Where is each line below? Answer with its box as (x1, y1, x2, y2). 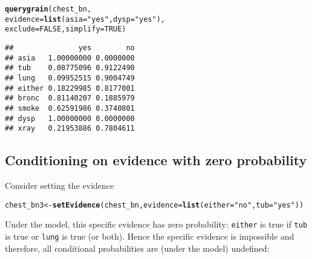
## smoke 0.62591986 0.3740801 (5, 103, 135, 113)
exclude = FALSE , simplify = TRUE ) (5, 25, 126, 34)
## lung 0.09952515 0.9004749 (5, 73, 135, 82)
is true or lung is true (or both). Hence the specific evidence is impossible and (5, 229, 294, 242)
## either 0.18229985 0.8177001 (5, 84, 135, 93)
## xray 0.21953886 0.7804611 (5, 124, 135, 133)
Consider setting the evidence (5, 179, 114, 192)
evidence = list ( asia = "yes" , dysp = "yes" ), (5, 15, 165, 24)
